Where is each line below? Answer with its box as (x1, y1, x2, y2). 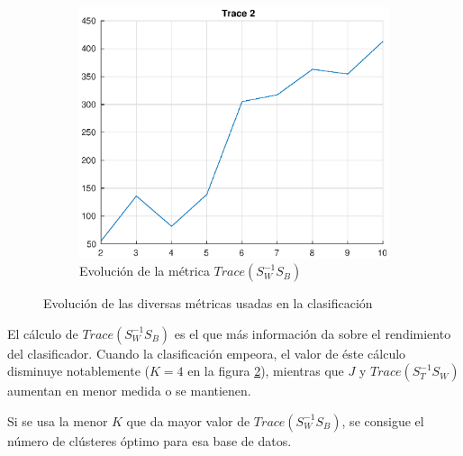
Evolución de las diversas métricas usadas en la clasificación (43, 294, 373, 313)
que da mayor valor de (126, 411, 250, 430)
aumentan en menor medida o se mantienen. (7, 381, 251, 400)
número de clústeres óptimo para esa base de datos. (7, 431, 292, 450)
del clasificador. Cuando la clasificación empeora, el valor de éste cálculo (7, 343, 406, 362)
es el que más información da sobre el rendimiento (174, 324, 451, 342)
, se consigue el (341, 411, 424, 430)
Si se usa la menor (7, 411, 108, 430)
